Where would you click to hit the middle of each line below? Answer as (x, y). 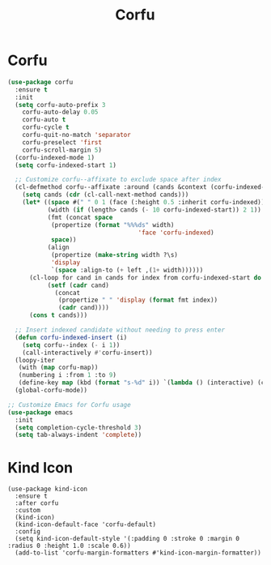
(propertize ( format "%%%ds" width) (112, 225)
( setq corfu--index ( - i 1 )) (71, 345)
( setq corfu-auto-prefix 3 (60, 105)
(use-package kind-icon (48, 489)
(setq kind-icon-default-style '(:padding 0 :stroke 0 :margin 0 (127, 539)
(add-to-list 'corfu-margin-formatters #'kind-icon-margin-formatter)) (138, 553)
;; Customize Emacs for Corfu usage (69, 404)
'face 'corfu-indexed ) (176, 233)
